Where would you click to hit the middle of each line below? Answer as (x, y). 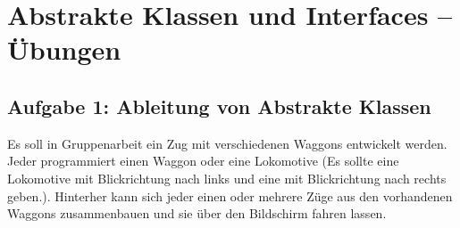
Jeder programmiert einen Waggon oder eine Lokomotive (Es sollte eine (203, 161)
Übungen (64, 49)
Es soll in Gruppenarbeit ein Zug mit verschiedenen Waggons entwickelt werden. (227, 143)
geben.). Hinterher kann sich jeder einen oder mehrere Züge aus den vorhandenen (230, 195)
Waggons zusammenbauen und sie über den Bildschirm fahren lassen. (197, 213)
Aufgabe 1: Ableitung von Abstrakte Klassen (219, 106)
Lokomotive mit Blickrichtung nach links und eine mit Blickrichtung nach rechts (227, 178)
